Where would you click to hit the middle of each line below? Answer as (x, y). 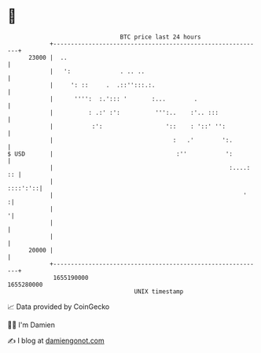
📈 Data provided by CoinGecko (59, 307)
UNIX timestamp (159, 291)
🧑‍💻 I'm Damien (31, 325)
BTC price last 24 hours (160, 37)
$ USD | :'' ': (120, 154)
